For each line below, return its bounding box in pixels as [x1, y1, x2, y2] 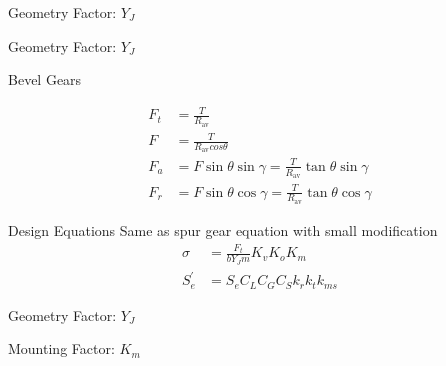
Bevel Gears [8, 69, 82, 90]
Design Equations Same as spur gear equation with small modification [8, 219, 438, 240]
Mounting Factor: [8, 338, 115, 359]
